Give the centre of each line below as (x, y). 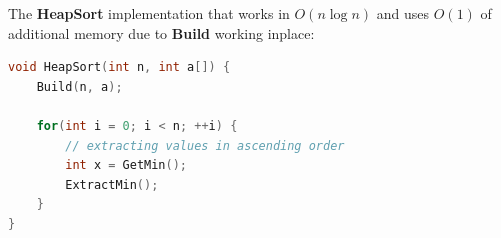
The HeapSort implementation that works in (149, 13)
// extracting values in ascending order (205, 145)
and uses (403, 13)
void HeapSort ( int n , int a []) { (119, 67)
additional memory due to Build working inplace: (161, 32)
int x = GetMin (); (126, 165)
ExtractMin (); (112, 184)
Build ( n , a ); (79, 86)
